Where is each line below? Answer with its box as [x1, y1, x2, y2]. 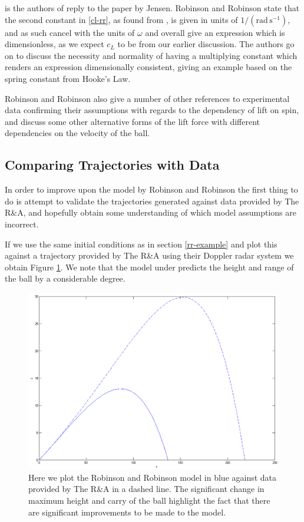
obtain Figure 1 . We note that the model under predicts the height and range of [5, 260, 294, 273]
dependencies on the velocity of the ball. [5, 127, 150, 139]
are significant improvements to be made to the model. [28, 506, 226, 518]
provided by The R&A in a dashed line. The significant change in [28, 483, 265, 495]
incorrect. [5, 217, 39, 230]
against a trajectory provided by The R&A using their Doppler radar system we [5, 249, 294, 262]
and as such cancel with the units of [5, 26, 135, 38]
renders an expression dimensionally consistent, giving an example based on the [5, 61, 292, 73]
